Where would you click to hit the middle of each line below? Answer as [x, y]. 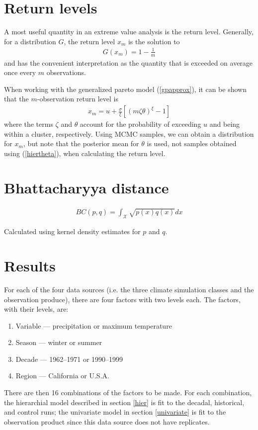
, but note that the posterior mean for [81, 143]
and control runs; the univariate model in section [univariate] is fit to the [115, 412]
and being [225, 124]
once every [20, 72]
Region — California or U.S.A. [62, 376]
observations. [66, 72]
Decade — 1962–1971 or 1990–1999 [69, 359]
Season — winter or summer [59, 342]
